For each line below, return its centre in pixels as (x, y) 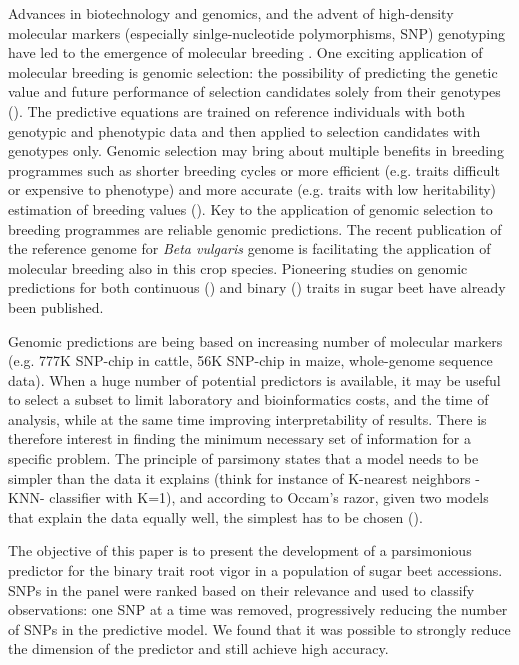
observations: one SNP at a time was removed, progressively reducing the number (258, 609)
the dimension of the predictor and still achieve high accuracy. (198, 648)
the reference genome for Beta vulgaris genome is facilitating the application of (249, 248)
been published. (56, 306)
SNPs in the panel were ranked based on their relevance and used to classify (241, 589)
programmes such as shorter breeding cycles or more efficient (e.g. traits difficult (254, 169)
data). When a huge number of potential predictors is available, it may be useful (254, 379)
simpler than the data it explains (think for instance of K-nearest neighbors (239, 477)
